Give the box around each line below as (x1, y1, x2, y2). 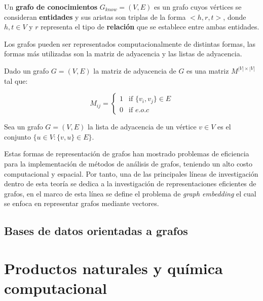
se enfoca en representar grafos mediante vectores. (4, 198, 159, 209)
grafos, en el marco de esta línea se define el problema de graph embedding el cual (4, 188, 256, 198)
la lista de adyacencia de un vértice (87, 121, 197, 132)
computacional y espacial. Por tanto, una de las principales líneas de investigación (4, 168, 258, 179)
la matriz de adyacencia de (93, 65, 176, 76)
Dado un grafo (4, 65, 49, 76)
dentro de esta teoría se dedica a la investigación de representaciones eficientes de (4, 178, 256, 189)
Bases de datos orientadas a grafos (4, 223, 188, 239)
